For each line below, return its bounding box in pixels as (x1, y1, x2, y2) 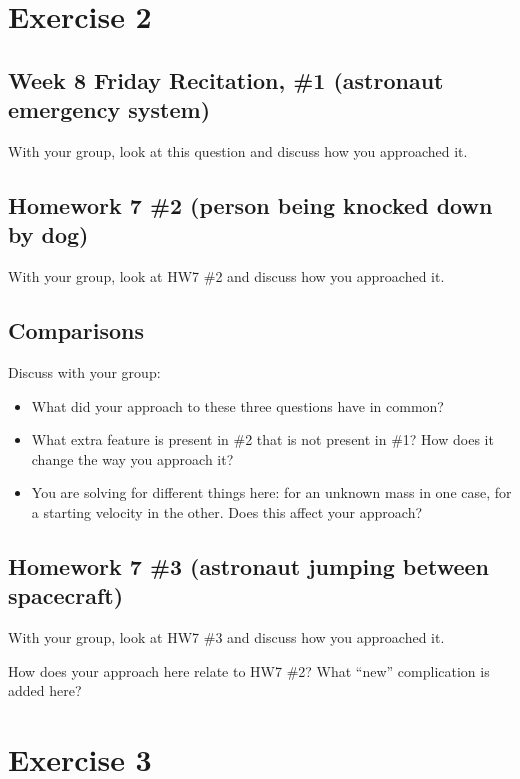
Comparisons (8, 315, 145, 346)
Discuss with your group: (8, 361, 161, 382)
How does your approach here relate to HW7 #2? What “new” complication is (8, 660, 490, 681)
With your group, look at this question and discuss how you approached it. (8, 140, 468, 161)
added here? (8, 680, 82, 701)
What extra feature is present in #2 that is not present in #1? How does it (31, 429, 494, 450)
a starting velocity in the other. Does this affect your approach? (31, 501, 423, 522)
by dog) (8, 219, 89, 250)
